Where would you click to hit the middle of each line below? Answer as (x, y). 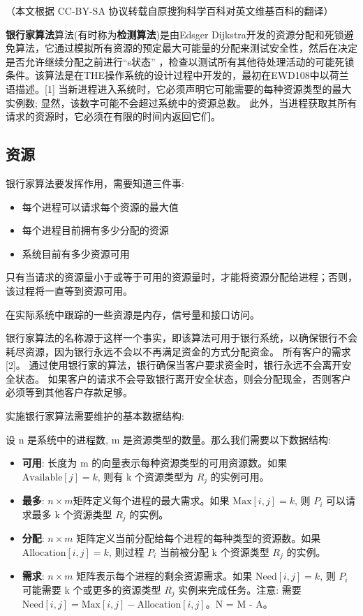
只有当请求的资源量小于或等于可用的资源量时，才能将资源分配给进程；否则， (181, 277)
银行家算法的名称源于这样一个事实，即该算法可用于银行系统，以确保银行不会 (181, 338)
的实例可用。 (240, 476)
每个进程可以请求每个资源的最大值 (100, 206)
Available (42, 477)
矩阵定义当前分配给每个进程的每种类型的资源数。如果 (199, 538)
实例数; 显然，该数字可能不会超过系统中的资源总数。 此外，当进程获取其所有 (181, 102)
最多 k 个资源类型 (72, 514)
